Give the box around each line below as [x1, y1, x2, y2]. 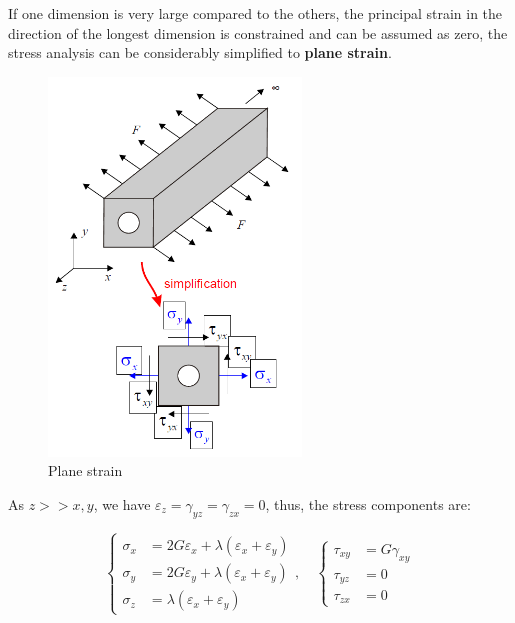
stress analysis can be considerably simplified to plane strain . [8, 42, 392, 63]
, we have [93, 493, 151, 514]
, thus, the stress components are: [265, 493, 471, 514]
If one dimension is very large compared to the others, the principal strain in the [8, 3, 503, 23]
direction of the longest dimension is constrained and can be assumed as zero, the [8, 22, 508, 43]
